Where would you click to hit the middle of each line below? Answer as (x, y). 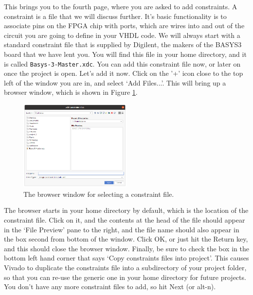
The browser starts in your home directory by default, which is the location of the (126, 210)
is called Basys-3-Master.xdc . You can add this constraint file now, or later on (122, 63)
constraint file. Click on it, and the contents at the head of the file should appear (125, 220)
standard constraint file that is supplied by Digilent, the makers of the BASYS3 (123, 44)
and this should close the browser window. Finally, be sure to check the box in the (126, 248)
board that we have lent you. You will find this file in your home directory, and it (125, 54)
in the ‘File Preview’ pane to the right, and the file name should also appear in (122, 229)
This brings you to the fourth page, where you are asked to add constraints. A (121, 6)
